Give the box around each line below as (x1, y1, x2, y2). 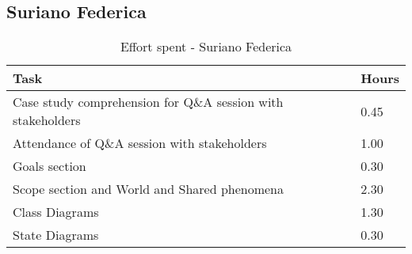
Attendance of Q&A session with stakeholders (13, 134, 267, 153)
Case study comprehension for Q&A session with (13, 93, 284, 112)
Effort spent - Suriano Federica (120, 37, 292, 56)
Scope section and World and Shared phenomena (13, 180, 284, 199)
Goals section (13, 157, 86, 176)
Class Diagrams (13, 203, 99, 222)
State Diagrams (13, 226, 99, 245)
